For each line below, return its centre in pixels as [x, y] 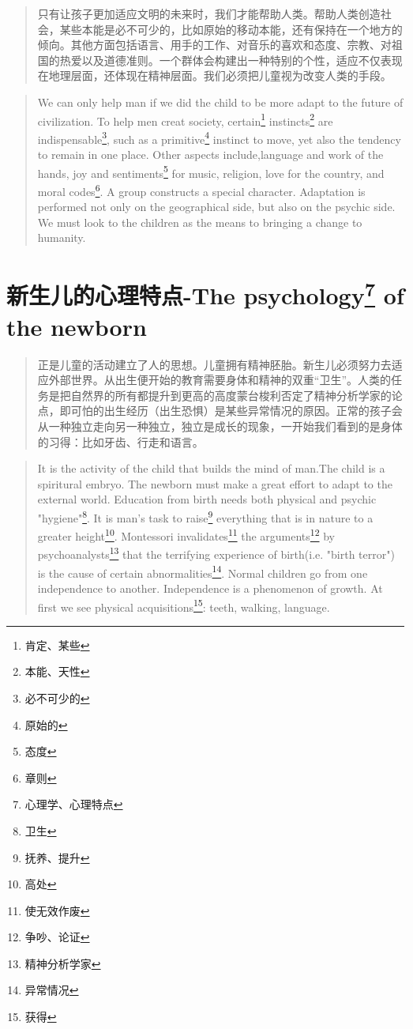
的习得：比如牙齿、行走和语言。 [120, 441]
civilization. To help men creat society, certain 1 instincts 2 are [185, 119]
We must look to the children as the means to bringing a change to [200, 222]
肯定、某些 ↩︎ [57, 645]
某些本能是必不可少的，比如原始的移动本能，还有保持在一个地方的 [231, 29]
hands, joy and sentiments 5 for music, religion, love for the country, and [211, 171]
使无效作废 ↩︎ [57, 910]
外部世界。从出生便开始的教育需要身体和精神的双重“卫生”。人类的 [220, 380]
